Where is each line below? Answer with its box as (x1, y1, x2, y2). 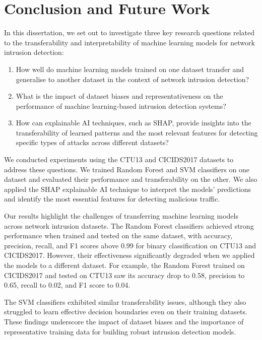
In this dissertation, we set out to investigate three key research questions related (4, 27, 254, 38)
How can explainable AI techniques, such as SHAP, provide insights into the (16, 117, 251, 128)
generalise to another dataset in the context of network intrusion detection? (16, 74, 249, 84)
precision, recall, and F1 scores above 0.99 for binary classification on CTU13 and (4, 240, 256, 250)
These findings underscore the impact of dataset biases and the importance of (4, 316, 244, 326)
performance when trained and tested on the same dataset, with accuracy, (4, 230, 233, 241)
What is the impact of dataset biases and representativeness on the (16, 91, 223, 101)
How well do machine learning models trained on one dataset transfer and (16, 63, 244, 74)
